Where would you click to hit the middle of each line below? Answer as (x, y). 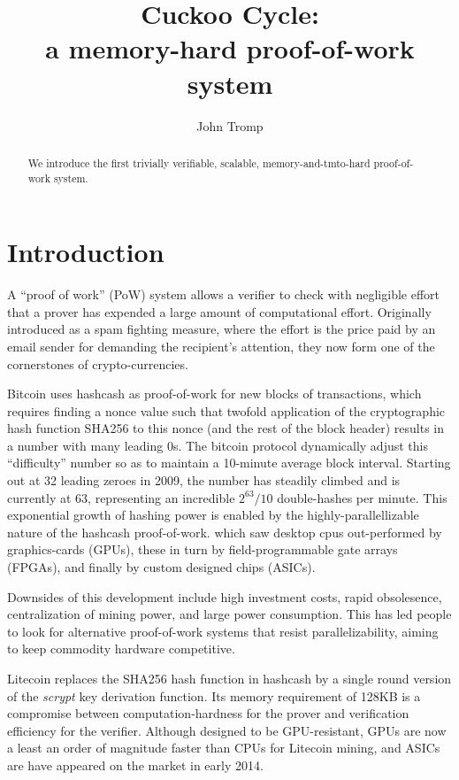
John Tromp (230, 125)
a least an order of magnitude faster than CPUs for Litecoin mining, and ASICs (224, 748)
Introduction (86, 252)
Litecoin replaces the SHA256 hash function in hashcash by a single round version (229, 679)
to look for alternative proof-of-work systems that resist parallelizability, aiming (223, 631)
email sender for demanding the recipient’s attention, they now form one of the (221, 346)
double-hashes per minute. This (362, 497)
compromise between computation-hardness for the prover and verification (208, 713)
